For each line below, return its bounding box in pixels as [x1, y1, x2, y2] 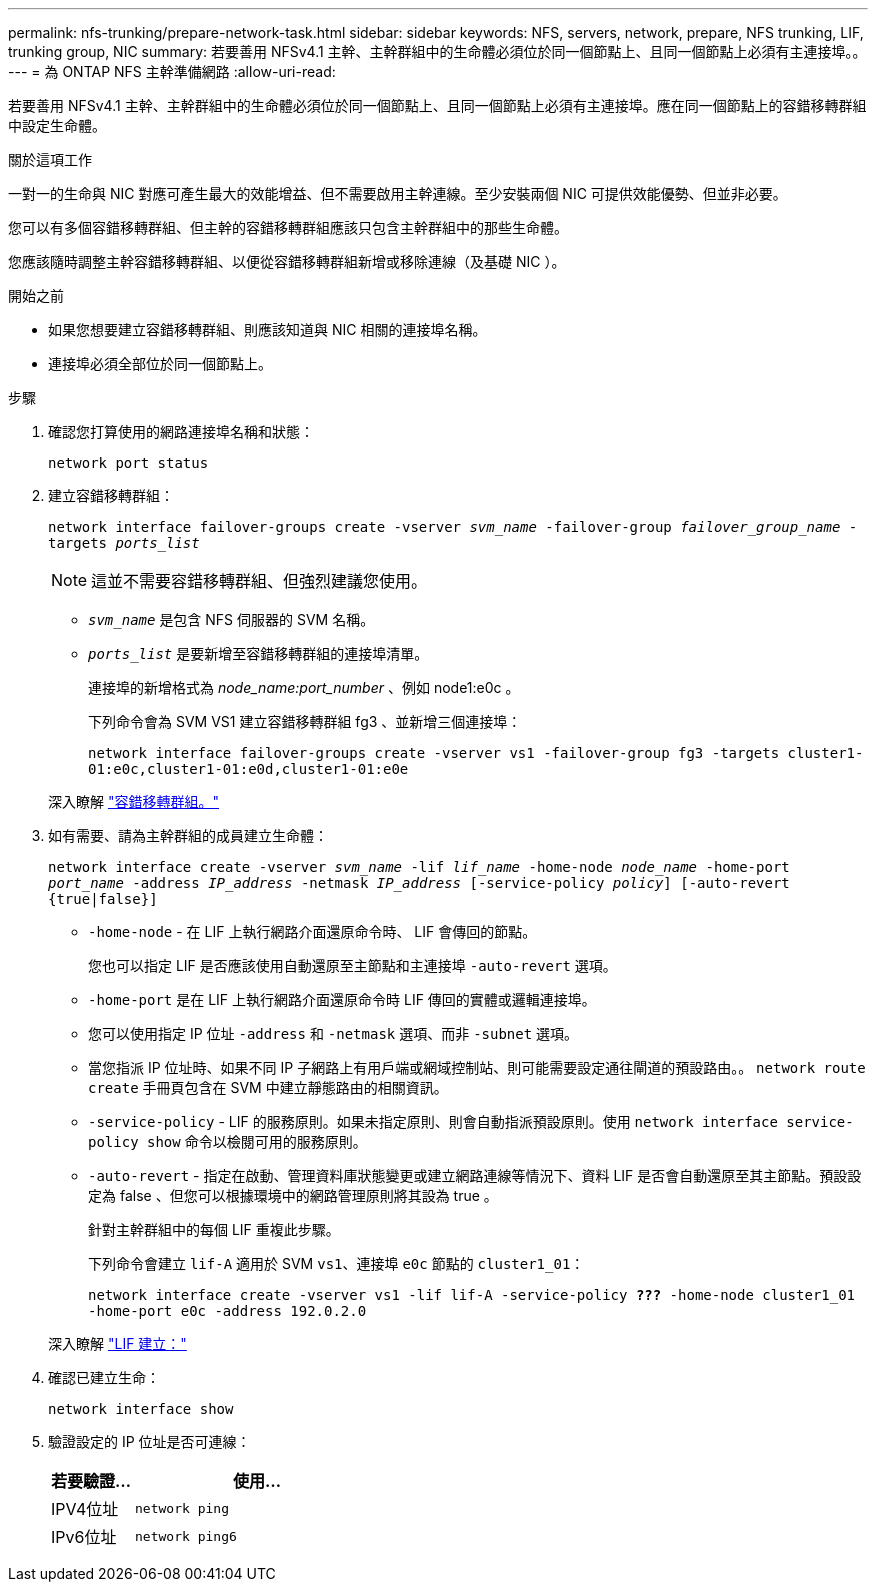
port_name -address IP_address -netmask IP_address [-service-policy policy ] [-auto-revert [48, 875, 790, 891]
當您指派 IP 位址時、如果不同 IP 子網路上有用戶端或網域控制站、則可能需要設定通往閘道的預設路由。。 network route [88, 1059, 866, 1076]
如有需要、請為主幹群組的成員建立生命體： [48, 827, 328, 844]
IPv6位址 [51, 1527, 117, 1547]
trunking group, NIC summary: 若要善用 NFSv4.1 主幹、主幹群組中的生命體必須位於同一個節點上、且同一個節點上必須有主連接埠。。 [8, 43, 867, 60]
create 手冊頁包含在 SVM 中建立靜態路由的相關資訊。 [88, 1079, 448, 1096]
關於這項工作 [8, 151, 92, 168]
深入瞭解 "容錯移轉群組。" [48, 793, 219, 810]
